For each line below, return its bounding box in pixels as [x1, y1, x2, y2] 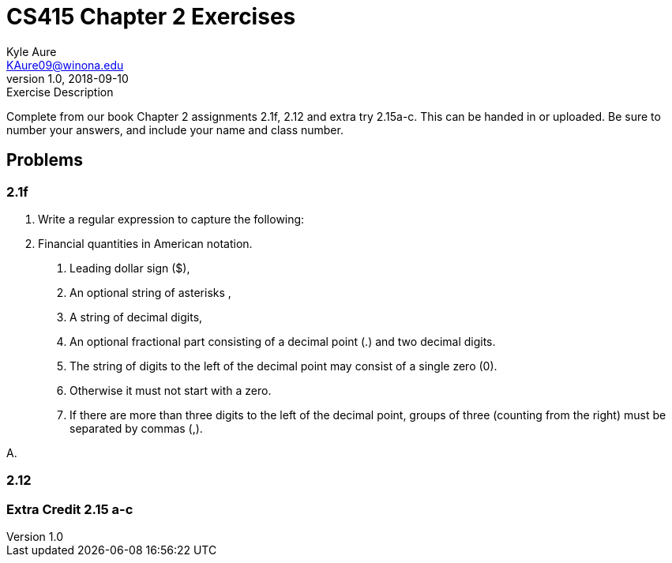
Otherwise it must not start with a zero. [69, 383, 272, 397]
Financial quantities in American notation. [38, 236, 253, 250]
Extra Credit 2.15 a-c [6, 501, 133, 517]
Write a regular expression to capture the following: [38, 212, 305, 226]
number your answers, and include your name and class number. [6, 122, 344, 137]
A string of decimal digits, [69, 310, 203, 324]
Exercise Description [6, 84, 114, 99]
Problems [6, 150, 83, 171]
